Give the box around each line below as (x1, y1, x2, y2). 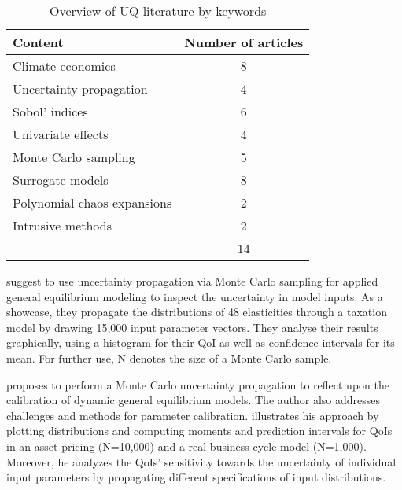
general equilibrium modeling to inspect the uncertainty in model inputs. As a (6, 288, 383, 304)
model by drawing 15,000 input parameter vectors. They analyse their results (6, 319, 378, 335)
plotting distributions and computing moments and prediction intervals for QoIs (6, 422, 393, 439)
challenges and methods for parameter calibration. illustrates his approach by (6, 407, 379, 423)
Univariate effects (13, 125, 109, 143)
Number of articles (184, 33, 304, 51)
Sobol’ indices (13, 102, 88, 120)
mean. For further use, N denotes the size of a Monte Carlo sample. (6, 349, 332, 366)
